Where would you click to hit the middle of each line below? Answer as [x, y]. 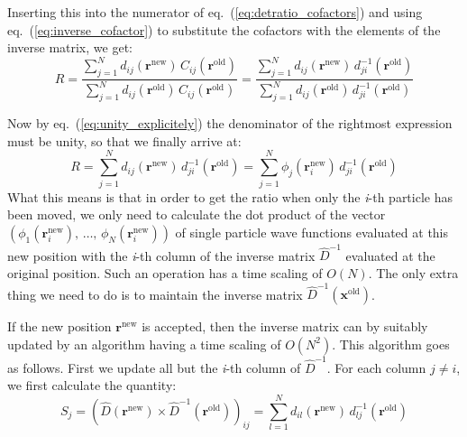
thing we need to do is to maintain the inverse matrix [155, 294]
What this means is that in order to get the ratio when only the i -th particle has [230, 196]
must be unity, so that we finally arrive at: [124, 140]
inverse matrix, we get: [70, 47]
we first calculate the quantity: [92, 385]
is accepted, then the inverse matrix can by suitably [285, 326]
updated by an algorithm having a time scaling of [144, 344]
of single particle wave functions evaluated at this [312, 232]
